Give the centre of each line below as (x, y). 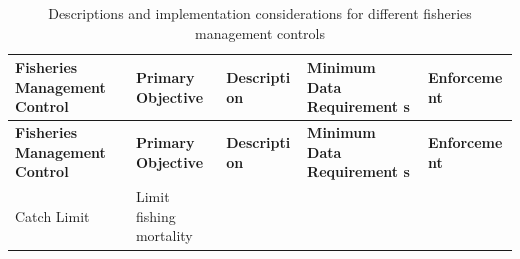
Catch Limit (52, 215)
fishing (155, 215)
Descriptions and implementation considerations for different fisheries (260, 13)
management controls (260, 32)
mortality (164, 235)
